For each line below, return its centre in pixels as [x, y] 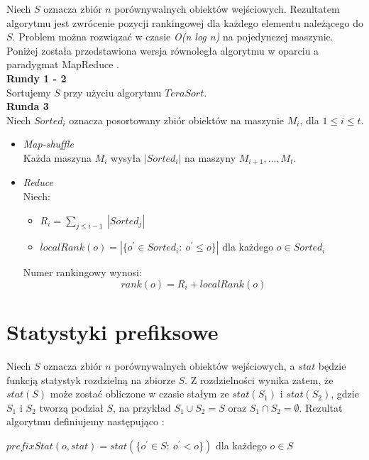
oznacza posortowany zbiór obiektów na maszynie [177, 120]
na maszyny [210, 157]
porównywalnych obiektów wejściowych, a [205, 366]
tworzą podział [71, 407]
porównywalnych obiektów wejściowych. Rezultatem [227, 9]
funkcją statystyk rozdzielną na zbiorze [91, 379]
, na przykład [142, 407]
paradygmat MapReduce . [63, 64]
